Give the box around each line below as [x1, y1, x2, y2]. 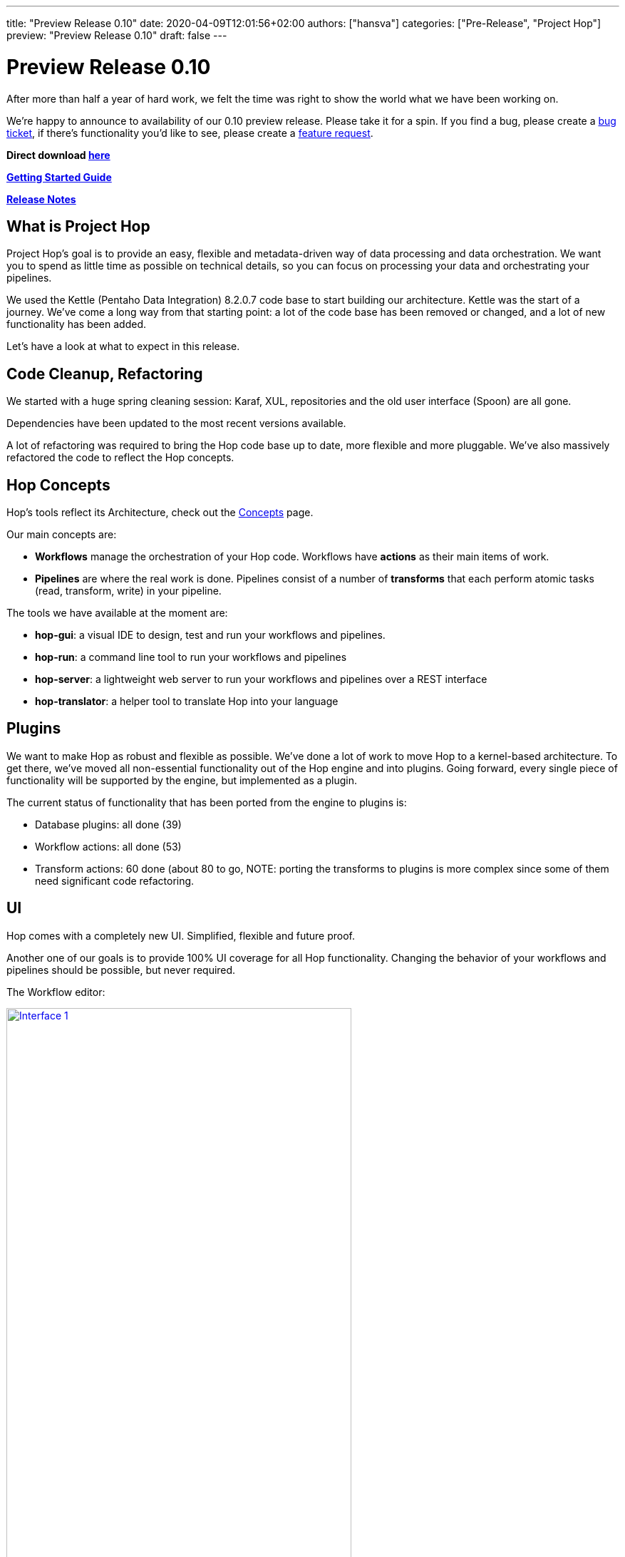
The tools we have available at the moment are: [6, 607, 228, 620]
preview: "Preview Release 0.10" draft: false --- [6, 29, 227, 41]
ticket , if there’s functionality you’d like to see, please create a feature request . [6, 126, 373, 139]
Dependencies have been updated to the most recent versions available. [6, 417, 346, 430]
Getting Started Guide [6, 170, 112, 183]
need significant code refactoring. [35, 874, 195, 887]
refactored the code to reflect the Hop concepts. [6, 451, 234, 464]
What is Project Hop [6, 217, 150, 235]
